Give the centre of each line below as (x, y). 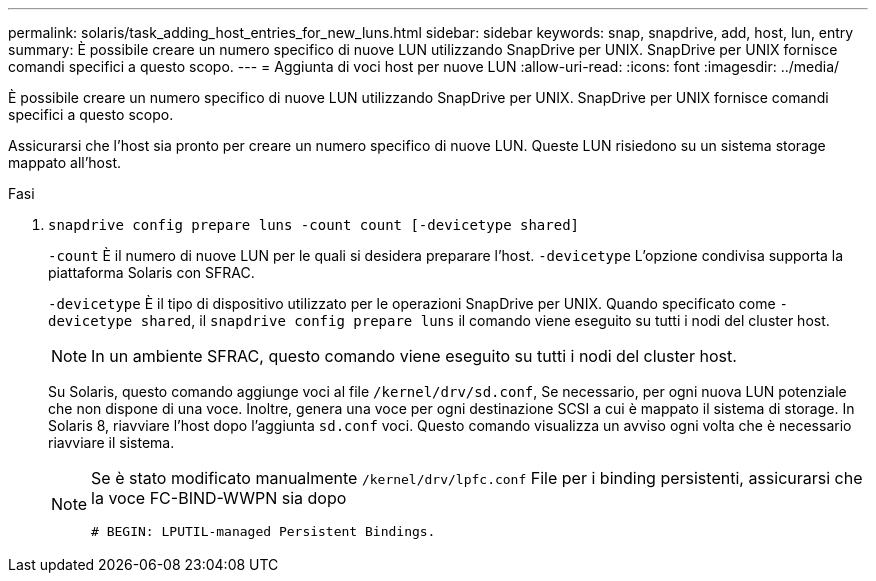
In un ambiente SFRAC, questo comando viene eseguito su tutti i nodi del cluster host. (414, 356)
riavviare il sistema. (111, 442)
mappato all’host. (65, 162)
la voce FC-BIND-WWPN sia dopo (219, 498)
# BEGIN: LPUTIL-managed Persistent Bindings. (263, 531)
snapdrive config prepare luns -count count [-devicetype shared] (314, 225)
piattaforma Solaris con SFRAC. (151, 272)
